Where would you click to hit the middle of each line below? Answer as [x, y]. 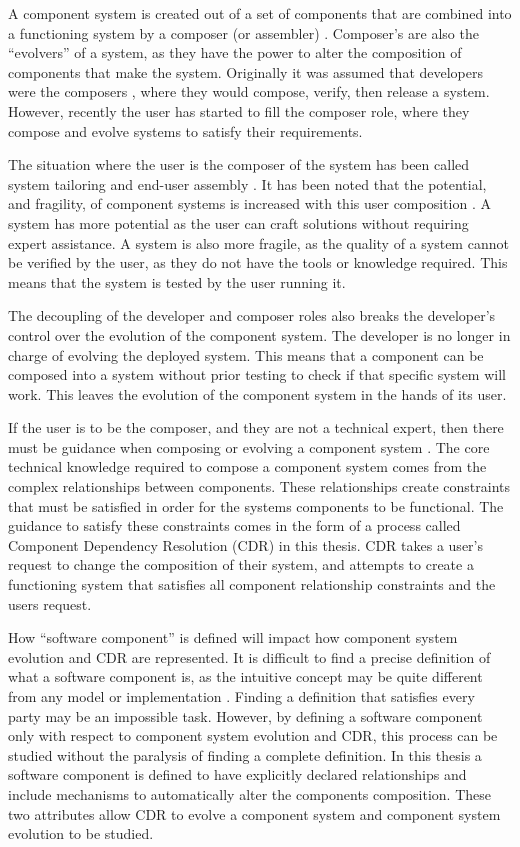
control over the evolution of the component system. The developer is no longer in [259, 334]
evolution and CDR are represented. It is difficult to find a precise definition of [249, 656]
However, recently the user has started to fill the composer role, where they [239, 110]
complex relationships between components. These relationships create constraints [259, 486]
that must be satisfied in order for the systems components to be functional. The [256, 505]
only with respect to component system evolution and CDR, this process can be [253, 735]
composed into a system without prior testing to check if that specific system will [257, 374]
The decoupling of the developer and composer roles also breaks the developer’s [252, 315]
